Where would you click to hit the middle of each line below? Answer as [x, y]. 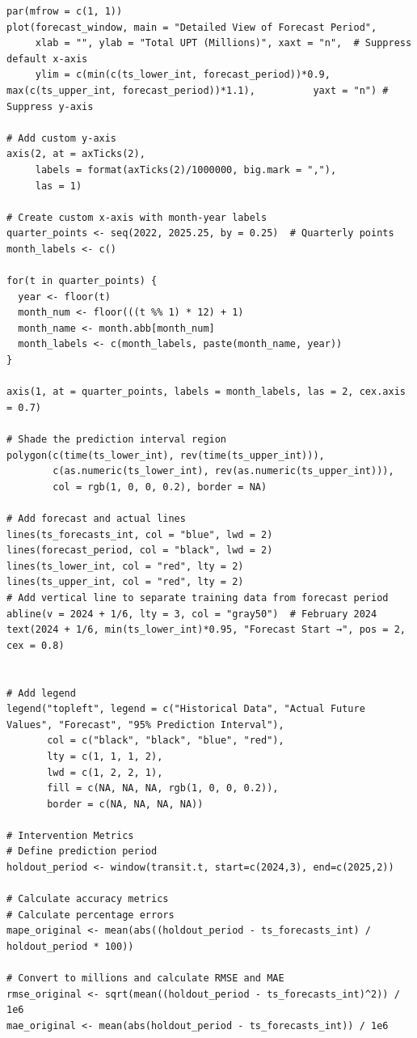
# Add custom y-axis [62, 138]
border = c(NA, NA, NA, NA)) [125, 804]
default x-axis [47, 59]
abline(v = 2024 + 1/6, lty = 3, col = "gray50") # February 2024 [192, 614]
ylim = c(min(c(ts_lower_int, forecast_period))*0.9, [183, 75]
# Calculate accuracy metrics [88, 899]
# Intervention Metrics [70, 835]
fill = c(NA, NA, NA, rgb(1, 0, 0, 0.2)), [163, 788]
